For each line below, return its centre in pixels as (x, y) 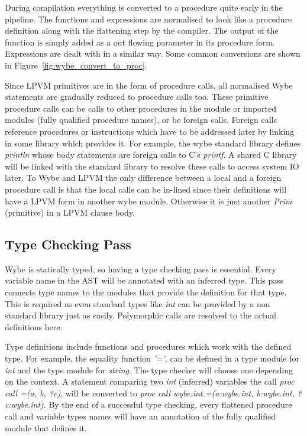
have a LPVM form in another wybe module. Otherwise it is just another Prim (148, 201)
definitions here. (34, 326)
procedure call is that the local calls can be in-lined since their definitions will (146, 189)
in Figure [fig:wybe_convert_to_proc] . (76, 65)
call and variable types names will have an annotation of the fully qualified (140, 416)
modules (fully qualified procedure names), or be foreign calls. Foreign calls (141, 120)
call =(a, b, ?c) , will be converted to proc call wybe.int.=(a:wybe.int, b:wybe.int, (150, 393)
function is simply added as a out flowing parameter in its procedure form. (140, 42)
